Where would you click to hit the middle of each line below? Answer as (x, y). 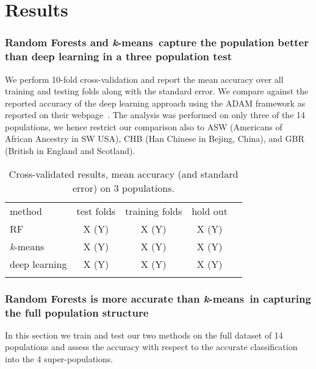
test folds (96, 211)
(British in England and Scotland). (70, 151)
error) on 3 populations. (123, 188)
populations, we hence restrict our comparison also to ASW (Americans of (144, 126)
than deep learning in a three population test (118, 56)
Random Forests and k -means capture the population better (157, 42)
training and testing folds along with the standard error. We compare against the (157, 91)
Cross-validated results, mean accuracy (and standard (124, 174)
